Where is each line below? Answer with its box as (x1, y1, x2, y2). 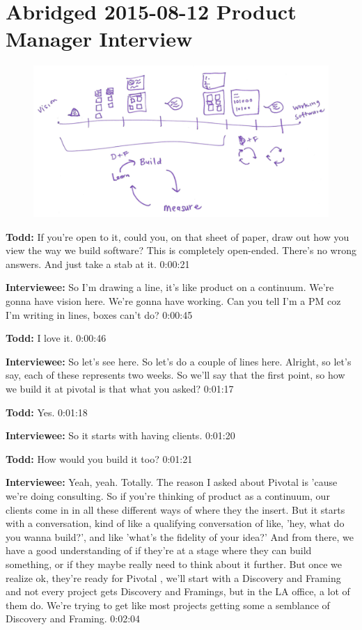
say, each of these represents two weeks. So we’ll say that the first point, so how (6, 368, 345, 382)
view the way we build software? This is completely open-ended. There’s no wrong (6, 243, 356, 258)
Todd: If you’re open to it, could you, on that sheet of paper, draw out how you (6, 229, 349, 244)
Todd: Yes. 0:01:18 (6, 404, 88, 419)
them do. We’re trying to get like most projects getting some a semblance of (6, 597, 330, 612)
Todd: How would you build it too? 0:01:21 (6, 451, 193, 466)
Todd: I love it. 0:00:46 (6, 331, 107, 345)
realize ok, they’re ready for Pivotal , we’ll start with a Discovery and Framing (6, 570, 341, 585)
